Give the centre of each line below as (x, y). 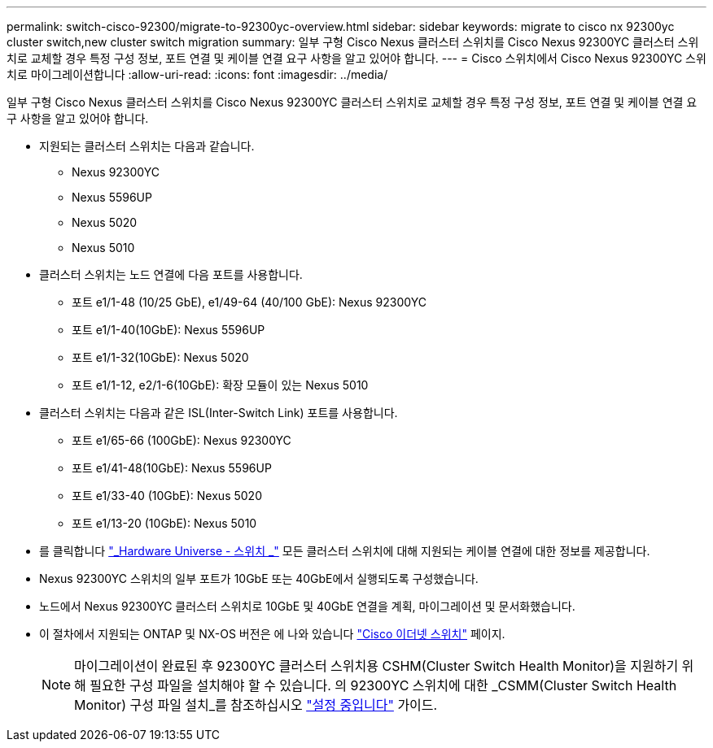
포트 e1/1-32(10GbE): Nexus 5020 (160, 357)
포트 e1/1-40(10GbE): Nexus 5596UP (168, 330)
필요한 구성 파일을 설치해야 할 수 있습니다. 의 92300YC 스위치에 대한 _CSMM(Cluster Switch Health (383, 685)
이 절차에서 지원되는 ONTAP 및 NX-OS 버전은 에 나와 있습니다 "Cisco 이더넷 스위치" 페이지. (272, 634)
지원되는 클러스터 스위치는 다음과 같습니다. (147, 146)
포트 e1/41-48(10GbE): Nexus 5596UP (172, 468)
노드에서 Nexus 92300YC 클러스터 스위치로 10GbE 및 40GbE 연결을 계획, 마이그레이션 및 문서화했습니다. (307, 606)
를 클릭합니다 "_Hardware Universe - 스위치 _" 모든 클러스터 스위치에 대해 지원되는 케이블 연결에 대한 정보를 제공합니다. (345, 551)
